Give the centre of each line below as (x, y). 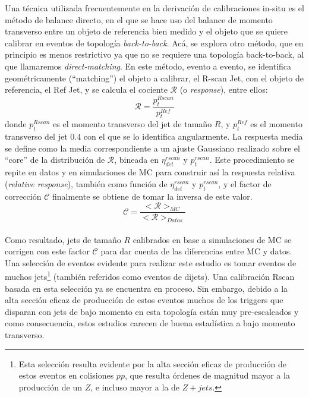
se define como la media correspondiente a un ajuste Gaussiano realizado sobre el (152, 148)
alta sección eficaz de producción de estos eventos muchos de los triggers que (144, 300)
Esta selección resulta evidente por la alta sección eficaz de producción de (152, 363)
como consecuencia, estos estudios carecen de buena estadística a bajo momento (150, 323)
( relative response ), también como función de (86, 183)
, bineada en (136, 160)
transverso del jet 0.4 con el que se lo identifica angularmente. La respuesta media (154, 136)
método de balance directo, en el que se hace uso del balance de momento (139, 19)
